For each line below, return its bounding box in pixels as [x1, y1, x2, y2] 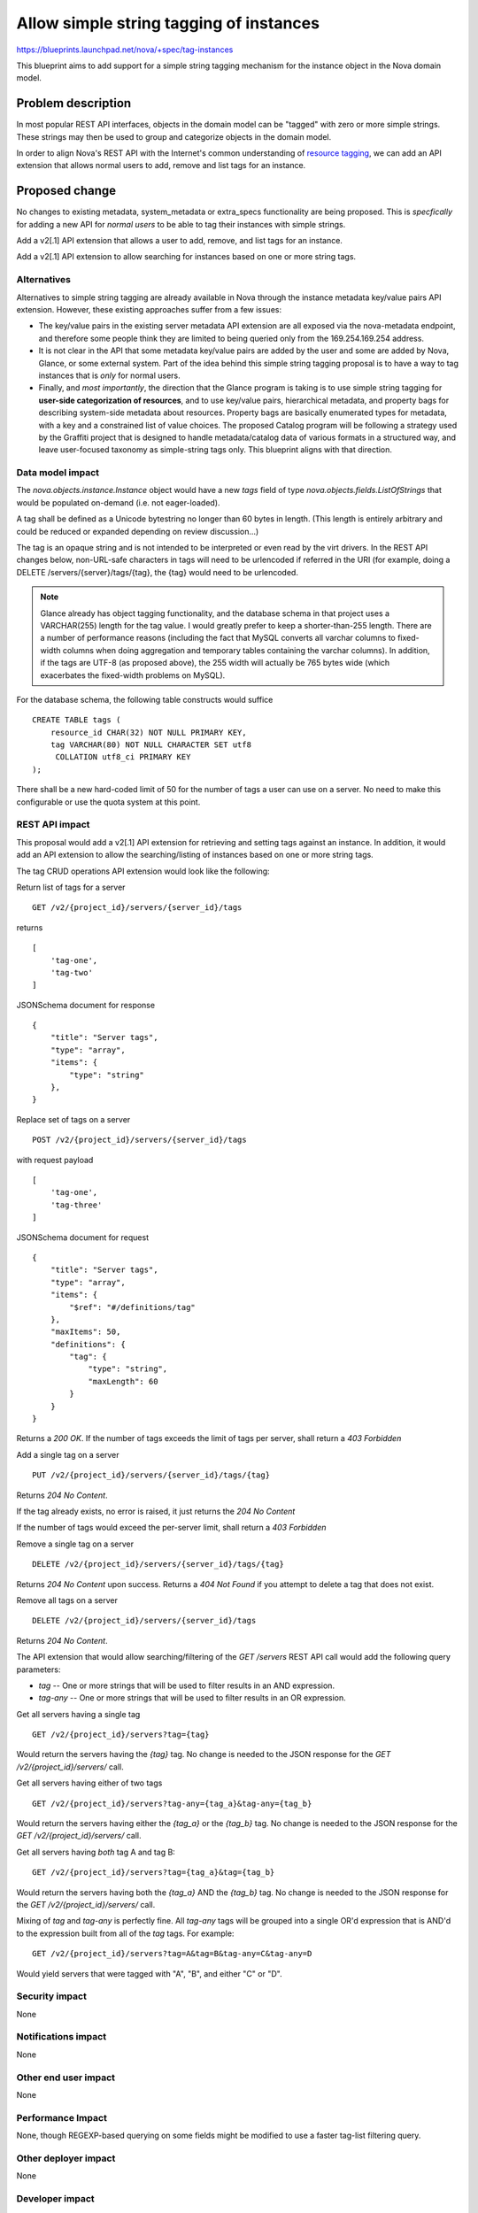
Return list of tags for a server [16, 882, 126, 892]
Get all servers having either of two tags [16, 1777, 163, 1788]
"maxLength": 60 [88, 1376, 158, 1386]
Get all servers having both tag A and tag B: [16, 1847, 176, 1857]
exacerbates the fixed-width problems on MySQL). [40, 669, 226, 681]
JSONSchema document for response [16, 999, 155, 1010]
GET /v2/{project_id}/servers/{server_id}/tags [32, 903, 243, 913]
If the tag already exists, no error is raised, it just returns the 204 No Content [16, 1506, 296, 1516]
